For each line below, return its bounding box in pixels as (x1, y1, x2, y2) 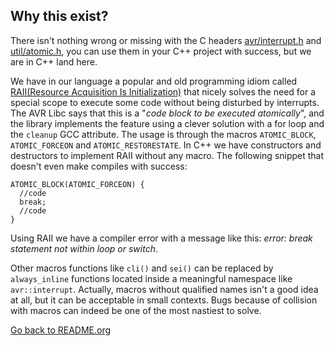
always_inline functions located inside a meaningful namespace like (10, 272, 293, 284)
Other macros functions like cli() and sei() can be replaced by (10, 262, 274, 274)
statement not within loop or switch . (10, 242, 158, 254)
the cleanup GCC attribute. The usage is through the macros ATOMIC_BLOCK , (10, 128, 317, 140)
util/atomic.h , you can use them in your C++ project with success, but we (10, 45, 312, 57)
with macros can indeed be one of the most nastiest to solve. (10, 304, 262, 316)
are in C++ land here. (10, 55, 98, 68)
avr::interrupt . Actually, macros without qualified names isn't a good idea (10, 283, 319, 295)
